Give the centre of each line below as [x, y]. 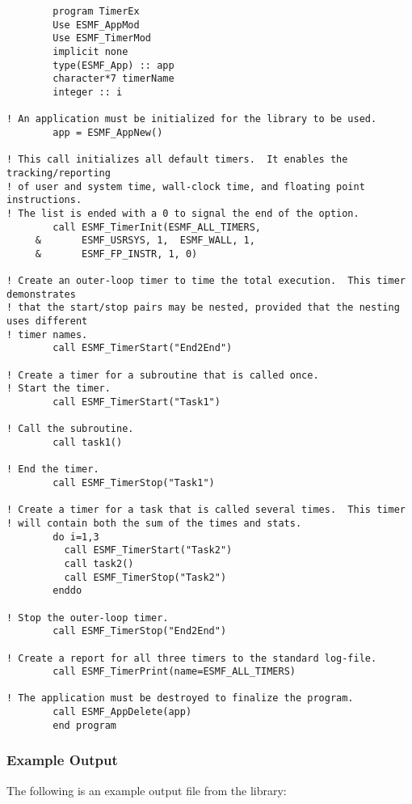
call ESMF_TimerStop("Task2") [145, 577]
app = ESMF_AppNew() [108, 132]
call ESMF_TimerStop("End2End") [140, 631]
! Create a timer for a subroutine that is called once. [163, 375]
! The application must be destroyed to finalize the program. [180, 698]
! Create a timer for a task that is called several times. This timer [206, 510]
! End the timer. [53, 470]
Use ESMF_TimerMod [102, 38]
